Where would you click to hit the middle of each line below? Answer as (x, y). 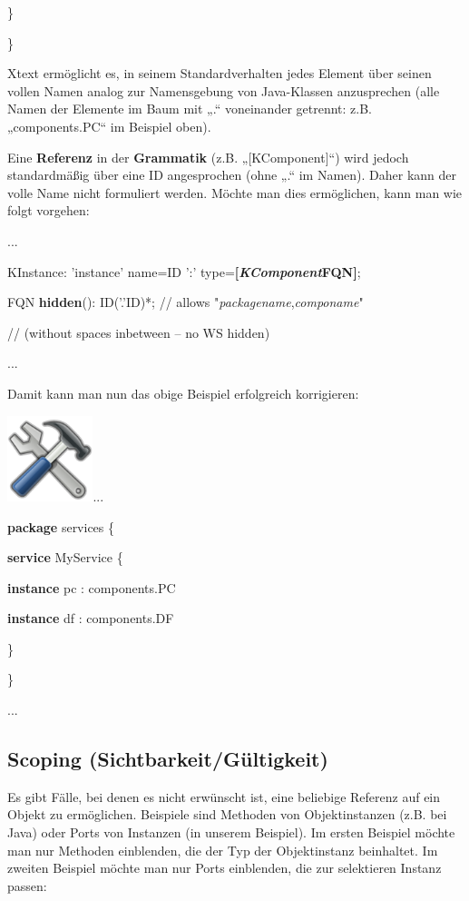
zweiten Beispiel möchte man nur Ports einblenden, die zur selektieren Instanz (225, 868)
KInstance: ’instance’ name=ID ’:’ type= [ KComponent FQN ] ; (184, 271)
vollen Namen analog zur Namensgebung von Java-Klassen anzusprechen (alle (224, 90)
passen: (27, 885)
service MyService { (65, 557)
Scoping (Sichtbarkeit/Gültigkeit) (168, 759)
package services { (61, 526)
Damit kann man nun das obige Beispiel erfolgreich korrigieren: (183, 393)
